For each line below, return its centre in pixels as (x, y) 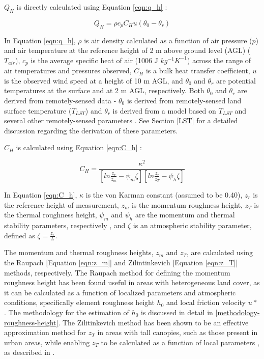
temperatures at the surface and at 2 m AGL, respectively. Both (104, 90)
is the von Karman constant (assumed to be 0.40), (164, 194)
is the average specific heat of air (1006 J (94, 60)
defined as (20, 235)
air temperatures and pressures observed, (68, 71)
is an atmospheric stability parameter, (192, 225)
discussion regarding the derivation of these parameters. (91, 130)
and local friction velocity (206, 302)
